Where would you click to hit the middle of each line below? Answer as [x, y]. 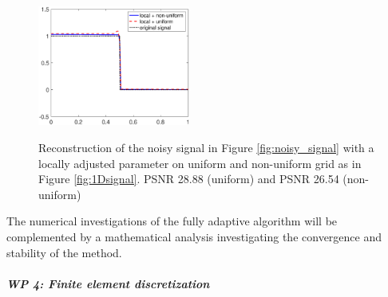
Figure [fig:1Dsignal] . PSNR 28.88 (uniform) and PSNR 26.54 [189, 179]
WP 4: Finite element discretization [108, 283]
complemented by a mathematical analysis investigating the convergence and [194, 237]
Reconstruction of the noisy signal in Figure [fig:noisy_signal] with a [206, 148]
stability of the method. [64, 252]
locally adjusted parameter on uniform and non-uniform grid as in [200, 163]
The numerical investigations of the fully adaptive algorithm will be [172, 221]
